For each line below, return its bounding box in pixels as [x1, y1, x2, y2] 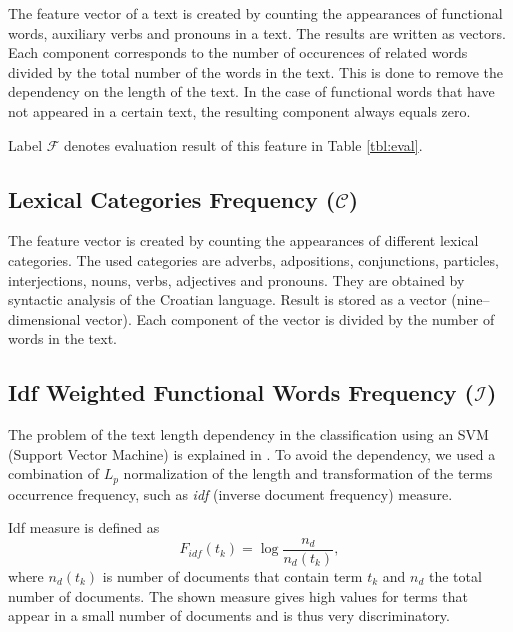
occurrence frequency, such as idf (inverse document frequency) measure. [8, 483, 453, 504]
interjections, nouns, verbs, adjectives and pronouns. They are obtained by [8, 269, 465, 290]
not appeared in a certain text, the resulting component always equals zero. [8, 100, 471, 121]
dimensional [8, 308, 81, 329]
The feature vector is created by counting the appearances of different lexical [8, 230, 479, 251]
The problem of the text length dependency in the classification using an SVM [8, 424, 489, 445]
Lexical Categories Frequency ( [8, 183, 336, 214]
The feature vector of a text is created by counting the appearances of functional [8, 3, 503, 23]
